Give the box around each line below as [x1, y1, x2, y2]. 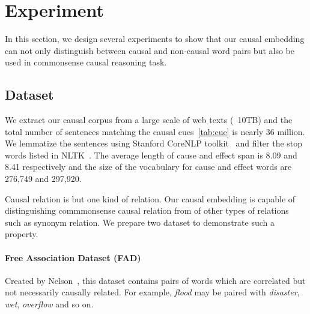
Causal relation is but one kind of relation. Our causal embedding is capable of [5, 192, 296, 205]
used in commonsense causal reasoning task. [5, 56, 167, 68]
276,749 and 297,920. [5, 172, 82, 185]
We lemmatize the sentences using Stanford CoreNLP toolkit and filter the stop [5, 137, 303, 149]
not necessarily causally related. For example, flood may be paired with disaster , [5, 286, 300, 298]
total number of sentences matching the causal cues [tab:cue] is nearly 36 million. [5, 125, 305, 137]
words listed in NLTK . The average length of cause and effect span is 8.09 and [5, 148, 297, 161]
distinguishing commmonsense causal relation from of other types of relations [5, 204, 289, 217]
